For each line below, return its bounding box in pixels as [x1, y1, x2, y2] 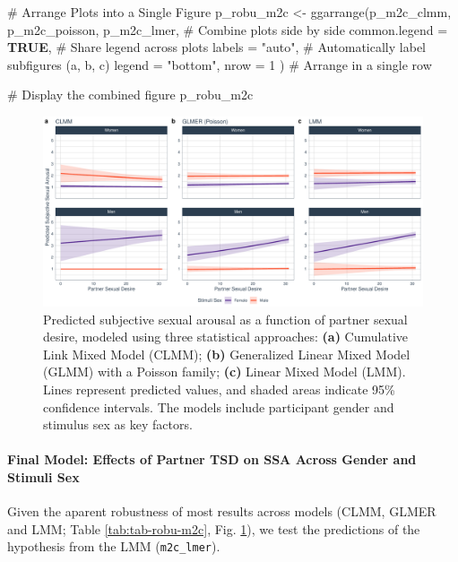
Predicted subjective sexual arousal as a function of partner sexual [43, 309, 408, 328]
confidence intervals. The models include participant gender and [43, 397, 394, 416]
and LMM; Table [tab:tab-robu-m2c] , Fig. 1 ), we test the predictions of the [7, 519, 420, 538]
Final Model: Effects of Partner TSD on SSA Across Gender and [7, 450, 417, 469]
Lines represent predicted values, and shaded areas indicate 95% [43, 379, 395, 398]
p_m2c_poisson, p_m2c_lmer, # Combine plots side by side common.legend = [7, 20, 448, 39]
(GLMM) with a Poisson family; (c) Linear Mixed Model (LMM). [43, 362, 406, 381]
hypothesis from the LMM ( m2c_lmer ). [7, 537, 220, 556]
